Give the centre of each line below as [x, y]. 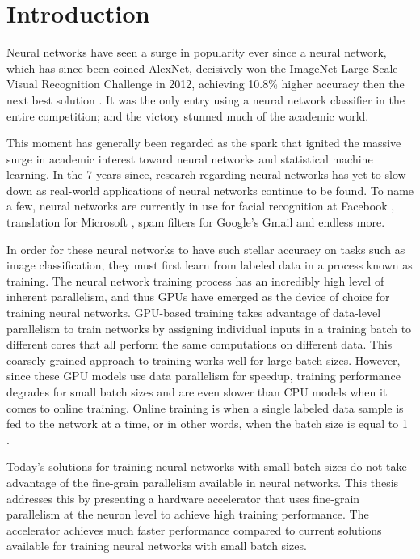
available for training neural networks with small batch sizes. [157, 546]
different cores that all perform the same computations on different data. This [199, 344]
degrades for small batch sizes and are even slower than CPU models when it [197, 392]
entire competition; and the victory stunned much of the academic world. [188, 115]
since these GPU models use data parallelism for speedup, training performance [204, 376]
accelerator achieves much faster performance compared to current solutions [194, 529]
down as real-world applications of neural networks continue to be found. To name [210, 190]
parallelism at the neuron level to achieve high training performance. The [188, 514]
